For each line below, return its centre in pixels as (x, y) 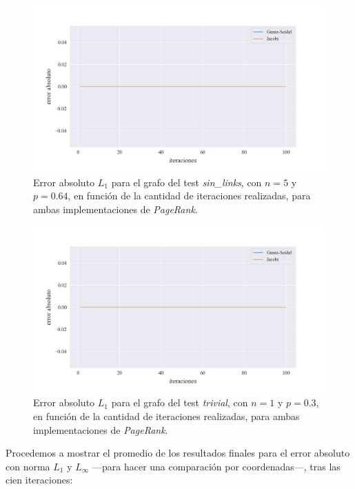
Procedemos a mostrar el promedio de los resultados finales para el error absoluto (178, 453)
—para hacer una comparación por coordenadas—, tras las (216, 466)
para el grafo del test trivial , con (180, 402)
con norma (28, 466)
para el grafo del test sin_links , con (186, 182)
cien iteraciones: (39, 480)
